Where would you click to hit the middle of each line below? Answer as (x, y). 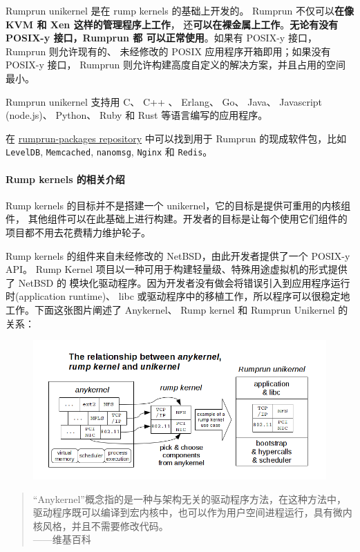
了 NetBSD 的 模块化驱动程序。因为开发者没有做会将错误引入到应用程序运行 (178, 282)
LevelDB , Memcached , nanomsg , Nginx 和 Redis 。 (109, 152)
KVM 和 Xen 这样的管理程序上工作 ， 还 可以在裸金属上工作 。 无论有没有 (172, 24)
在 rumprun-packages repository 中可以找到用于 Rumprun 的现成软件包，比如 (176, 138)
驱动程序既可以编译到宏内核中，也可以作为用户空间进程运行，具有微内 (192, 512)
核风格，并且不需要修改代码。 (101, 525)
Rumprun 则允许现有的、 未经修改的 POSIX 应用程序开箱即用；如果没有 (168, 51)
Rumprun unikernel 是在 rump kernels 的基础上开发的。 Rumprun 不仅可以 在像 (180, 10)
